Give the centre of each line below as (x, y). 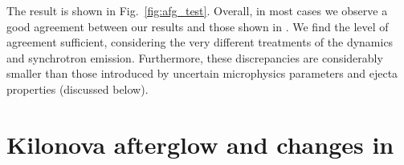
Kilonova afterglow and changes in (200, 144)
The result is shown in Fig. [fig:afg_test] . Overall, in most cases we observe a (197, 10)
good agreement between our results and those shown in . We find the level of (198, 26)
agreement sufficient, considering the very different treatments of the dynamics (200, 42)
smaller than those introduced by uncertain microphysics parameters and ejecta (202, 73)
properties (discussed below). (78, 89)
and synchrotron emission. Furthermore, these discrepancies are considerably (195, 57)
